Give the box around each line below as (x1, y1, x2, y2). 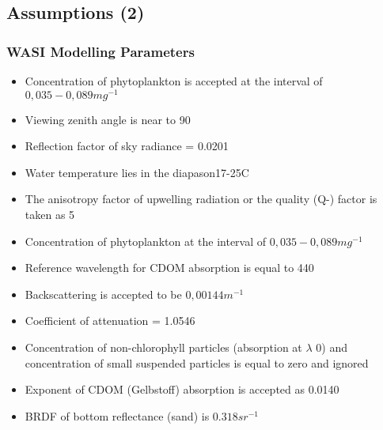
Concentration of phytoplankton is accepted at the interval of (25, 73, 323, 89)
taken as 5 (25, 206, 75, 223)
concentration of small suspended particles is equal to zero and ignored (25, 354, 369, 371)
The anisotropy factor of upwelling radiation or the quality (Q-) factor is (25, 190, 377, 207)
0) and (316, 339, 347, 356)
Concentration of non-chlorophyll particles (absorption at (25, 339, 302, 356)
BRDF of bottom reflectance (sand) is (25, 407, 210, 424)
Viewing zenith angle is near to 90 (25, 111, 191, 127)
